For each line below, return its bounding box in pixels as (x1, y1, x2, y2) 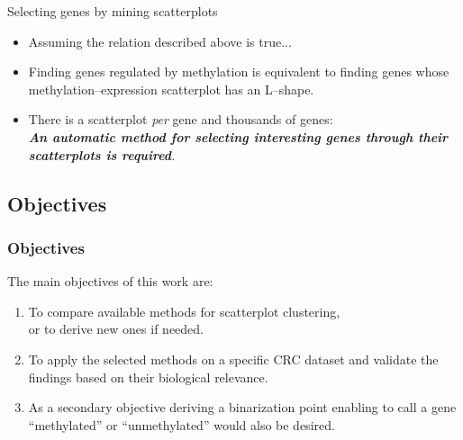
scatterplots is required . (28, 145, 176, 164)
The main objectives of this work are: (7, 272, 213, 291)
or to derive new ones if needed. (28, 319, 204, 338)
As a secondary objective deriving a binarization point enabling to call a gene (28, 398, 457, 417)
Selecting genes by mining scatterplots (7, 2, 218, 20)
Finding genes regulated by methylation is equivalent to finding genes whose (28, 62, 449, 81)
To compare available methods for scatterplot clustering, (28, 301, 340, 320)
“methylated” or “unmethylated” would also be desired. (28, 415, 335, 434)
